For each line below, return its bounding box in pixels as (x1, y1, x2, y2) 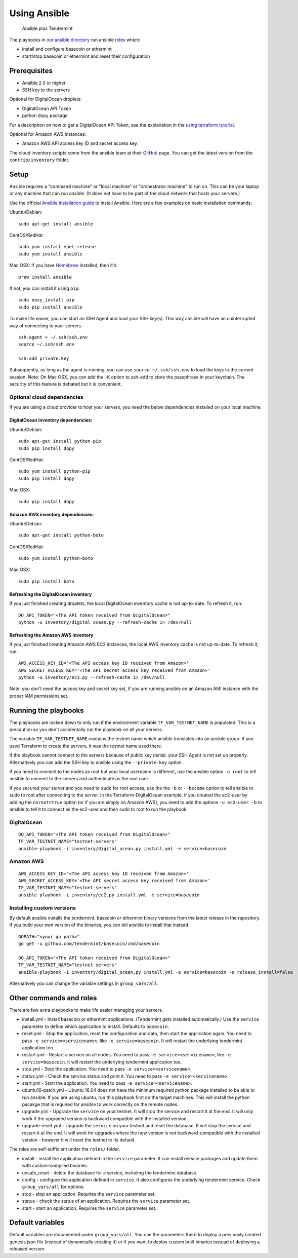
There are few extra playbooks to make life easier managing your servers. (9, 1007, 163, 1013)
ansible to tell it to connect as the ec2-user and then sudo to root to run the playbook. (9, 806, 188, 812)
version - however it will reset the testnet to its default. (22, 1137, 136, 1143)
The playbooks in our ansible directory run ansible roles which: (9, 36, 141, 43)
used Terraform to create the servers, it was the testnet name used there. (9, 743, 162, 749)
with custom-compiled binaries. (22, 1163, 89, 1169)
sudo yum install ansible (18, 251, 83, 257)
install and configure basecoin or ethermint (22, 46, 112, 52)
